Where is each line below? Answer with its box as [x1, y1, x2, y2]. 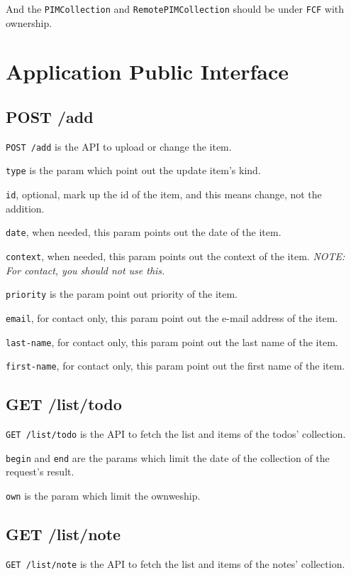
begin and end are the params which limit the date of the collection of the [6, 450, 330, 465]
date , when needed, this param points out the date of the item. [6, 225, 282, 240]
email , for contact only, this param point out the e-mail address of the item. [6, 310, 338, 325]
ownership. [6, 15, 52, 30]
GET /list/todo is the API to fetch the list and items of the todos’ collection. [6, 426, 346, 441]
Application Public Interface [6, 57, 289, 86]
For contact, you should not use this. [6, 262, 165, 277]
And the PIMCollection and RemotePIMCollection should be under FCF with [6, 1, 345, 16]
